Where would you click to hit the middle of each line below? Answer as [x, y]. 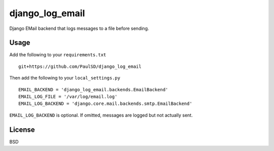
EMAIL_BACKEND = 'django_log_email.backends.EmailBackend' [93, 89]
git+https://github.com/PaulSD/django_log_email [80, 66]
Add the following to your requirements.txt [58, 55]
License [22, 129]
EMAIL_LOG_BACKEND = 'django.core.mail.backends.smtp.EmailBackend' [105, 104]
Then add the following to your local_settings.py [65, 78]
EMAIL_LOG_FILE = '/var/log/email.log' [68, 97]
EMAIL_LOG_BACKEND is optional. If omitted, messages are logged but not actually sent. [101, 115]
